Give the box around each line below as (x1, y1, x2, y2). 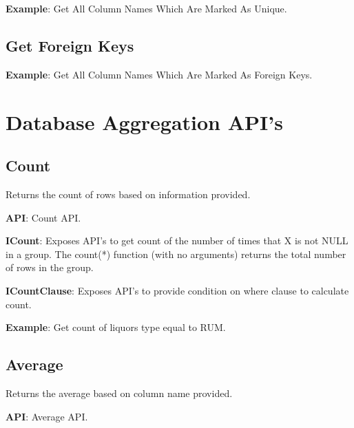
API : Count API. (6, 210, 81, 224)
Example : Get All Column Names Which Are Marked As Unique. (6, 1, 287, 15)
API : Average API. (6, 409, 88, 423)
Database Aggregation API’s (6, 107, 283, 136)
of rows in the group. (6, 260, 94, 275)
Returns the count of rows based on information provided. (6, 186, 251, 201)
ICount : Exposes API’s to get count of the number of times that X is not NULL (6, 233, 348, 248)
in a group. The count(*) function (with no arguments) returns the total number (6, 246, 346, 261)
